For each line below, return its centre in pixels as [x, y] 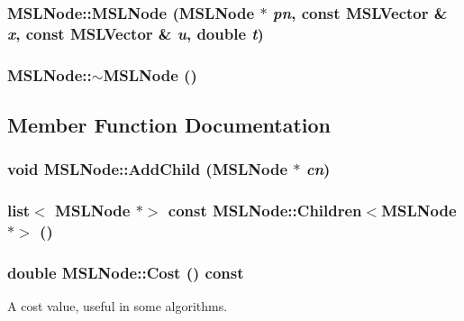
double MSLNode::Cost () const [126, 272]
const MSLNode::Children [265, 211]
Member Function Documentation [169, 124]
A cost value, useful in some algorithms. [118, 306]
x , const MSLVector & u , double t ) [136, 33]
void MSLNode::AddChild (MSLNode [148, 169]
